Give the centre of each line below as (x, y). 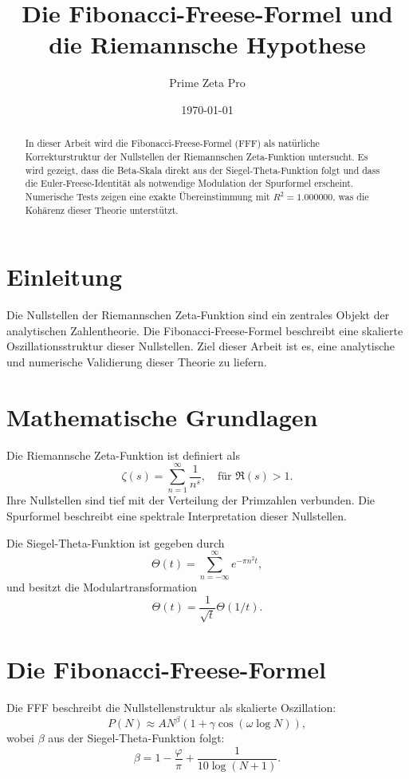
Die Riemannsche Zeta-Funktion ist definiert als (123, 455)
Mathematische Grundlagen (162, 416)
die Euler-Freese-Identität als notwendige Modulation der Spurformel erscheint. (189, 183)
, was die (351, 196)
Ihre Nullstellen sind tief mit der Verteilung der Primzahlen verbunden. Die (191, 500)
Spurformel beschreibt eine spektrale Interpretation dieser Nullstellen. (177, 515)
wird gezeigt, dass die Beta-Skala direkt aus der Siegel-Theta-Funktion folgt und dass (203, 170)
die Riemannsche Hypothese (207, 44)
